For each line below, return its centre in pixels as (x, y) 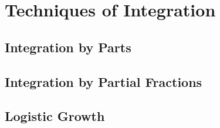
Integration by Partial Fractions (104, 81)
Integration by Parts (68, 47)
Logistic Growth (55, 116)
